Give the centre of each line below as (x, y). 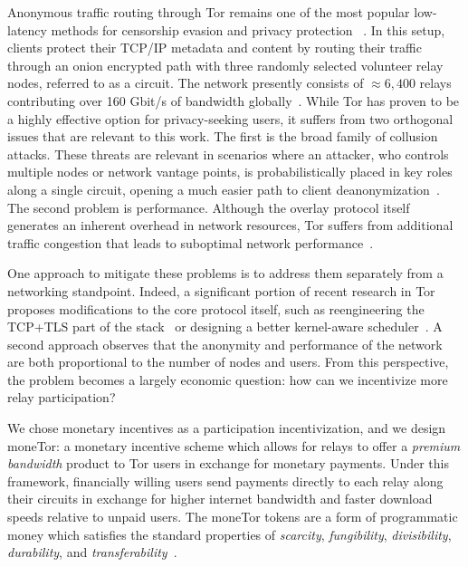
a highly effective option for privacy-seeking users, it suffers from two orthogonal (230, 118)
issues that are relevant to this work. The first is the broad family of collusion (223, 136)
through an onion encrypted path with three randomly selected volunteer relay (225, 65)
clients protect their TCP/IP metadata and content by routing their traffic (215, 48)
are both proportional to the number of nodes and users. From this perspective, (228, 362)
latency (27, 29)
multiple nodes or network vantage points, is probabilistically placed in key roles (230, 172)
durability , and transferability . (92, 552)
